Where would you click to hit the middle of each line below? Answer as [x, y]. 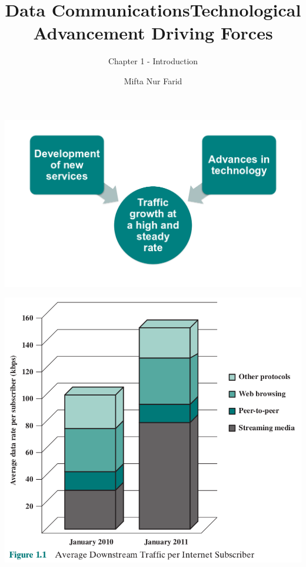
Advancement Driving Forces [153, 33]
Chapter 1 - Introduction [153, 61]
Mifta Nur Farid [153, 80]
